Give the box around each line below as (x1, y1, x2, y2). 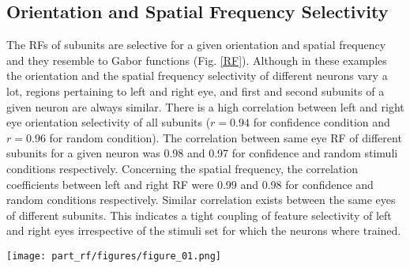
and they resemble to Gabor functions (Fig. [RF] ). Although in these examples (6, 51, 387, 68)
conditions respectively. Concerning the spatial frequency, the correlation (6, 160, 358, 176)
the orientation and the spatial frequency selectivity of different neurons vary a (6, 67, 388, 84)
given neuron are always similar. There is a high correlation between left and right (6, 98, 404, 115)
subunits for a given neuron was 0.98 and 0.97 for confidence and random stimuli (6, 145, 398, 161)
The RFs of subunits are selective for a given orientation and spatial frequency (6, 36, 386, 53)
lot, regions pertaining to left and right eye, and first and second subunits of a (6, 82, 385, 99)
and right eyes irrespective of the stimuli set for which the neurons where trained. (6, 222, 401, 239)
